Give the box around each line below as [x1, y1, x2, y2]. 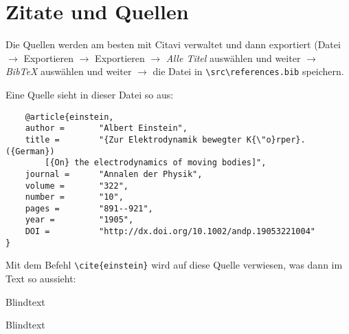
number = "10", [25, 192, 124, 202]
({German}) [5, 146, 55, 156]
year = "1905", [25, 215, 134, 225]
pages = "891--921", [25, 203, 153, 213]
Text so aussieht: [5, 271, 76, 286]
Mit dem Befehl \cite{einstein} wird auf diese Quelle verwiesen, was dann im [5, 258, 343, 272]
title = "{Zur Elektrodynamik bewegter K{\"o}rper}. [25, 134, 306, 145]
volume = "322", [25, 180, 128, 191]
